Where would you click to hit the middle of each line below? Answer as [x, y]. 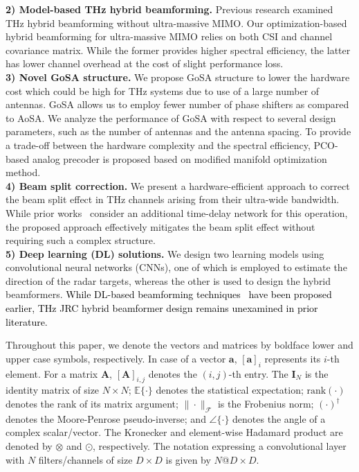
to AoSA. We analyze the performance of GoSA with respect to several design [171, 117]
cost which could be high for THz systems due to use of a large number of [163, 90]
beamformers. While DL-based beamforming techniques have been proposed [169, 294]
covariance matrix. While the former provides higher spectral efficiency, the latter [178, 50]
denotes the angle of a [279, 418]
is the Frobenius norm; [266, 404]
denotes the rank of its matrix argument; [92, 404]
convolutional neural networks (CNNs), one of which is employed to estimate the [176, 267]
